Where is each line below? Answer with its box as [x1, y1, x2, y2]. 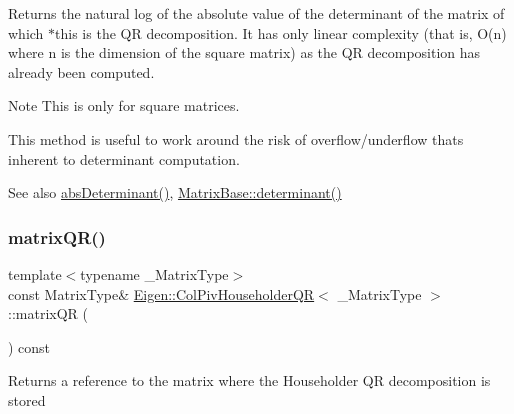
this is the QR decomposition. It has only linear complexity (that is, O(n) [55, 22, 507, 43]
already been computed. [8, 61, 155, 82]
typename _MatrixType [80, 263, 229, 284]
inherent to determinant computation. [8, 148, 240, 169]
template [8, 263, 62, 284]
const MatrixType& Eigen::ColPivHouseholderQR [8, 283, 315, 304]
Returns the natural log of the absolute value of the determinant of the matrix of [8, 3, 505, 23]
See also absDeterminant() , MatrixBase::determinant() [8, 182, 342, 203]
